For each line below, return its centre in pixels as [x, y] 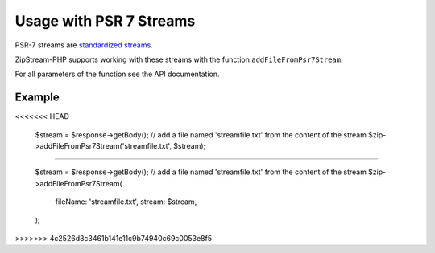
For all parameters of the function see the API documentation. [118, 74]
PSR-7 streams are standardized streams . [84, 45]
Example [37, 98]
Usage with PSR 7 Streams [105, 21]
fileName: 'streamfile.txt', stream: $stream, [126, 202]
